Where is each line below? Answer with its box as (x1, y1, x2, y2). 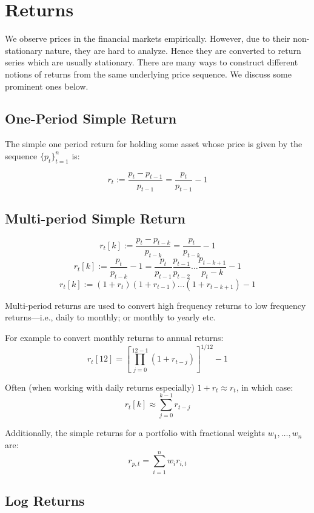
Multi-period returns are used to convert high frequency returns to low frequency (5, 299, 306, 311)
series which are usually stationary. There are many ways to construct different (5, 56, 298, 68)
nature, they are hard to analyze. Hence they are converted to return (45, 44, 301, 56)
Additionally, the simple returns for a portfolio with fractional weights (5, 426, 266, 439)
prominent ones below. (5, 79, 89, 92)
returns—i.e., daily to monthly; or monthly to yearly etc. (5, 311, 216, 323)
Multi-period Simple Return (5, 208, 186, 227)
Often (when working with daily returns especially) (5, 380, 195, 393)
